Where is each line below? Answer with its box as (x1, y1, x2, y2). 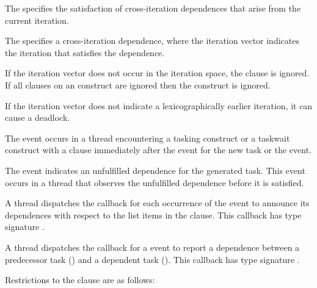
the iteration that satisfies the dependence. (5, 46, 165, 59)
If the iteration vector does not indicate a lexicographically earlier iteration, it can (5, 99, 313, 112)
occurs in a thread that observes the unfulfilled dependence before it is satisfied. (5, 176, 304, 189)
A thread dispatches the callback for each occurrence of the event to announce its (5, 196, 310, 209)
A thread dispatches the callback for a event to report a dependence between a (5, 240, 300, 253)
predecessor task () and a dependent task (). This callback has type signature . (5, 253, 300, 265)
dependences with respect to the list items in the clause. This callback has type (5, 208, 302, 221)
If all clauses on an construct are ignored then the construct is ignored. (5, 78, 271, 91)
